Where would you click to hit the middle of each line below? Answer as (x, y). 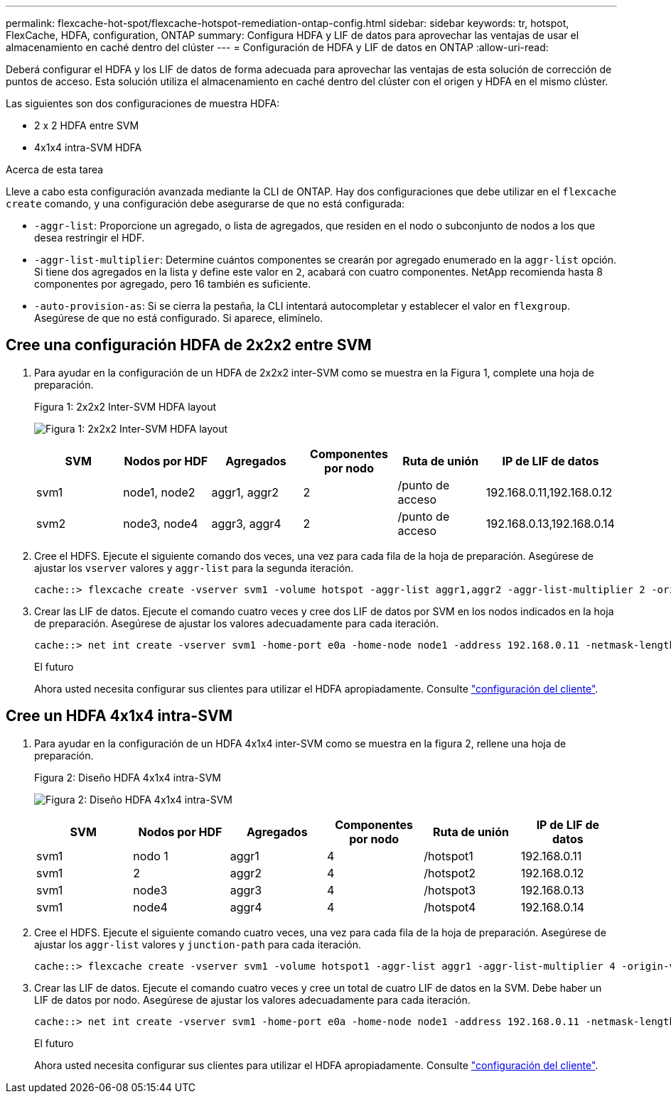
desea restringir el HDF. (90, 238)
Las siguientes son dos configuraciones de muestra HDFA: (143, 103)
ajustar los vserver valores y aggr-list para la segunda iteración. (194, 568)
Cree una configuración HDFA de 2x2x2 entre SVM (189, 345)
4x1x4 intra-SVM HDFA (88, 147)
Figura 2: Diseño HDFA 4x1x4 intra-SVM (128, 777)
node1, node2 (159, 492)
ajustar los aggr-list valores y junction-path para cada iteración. (198, 944)
